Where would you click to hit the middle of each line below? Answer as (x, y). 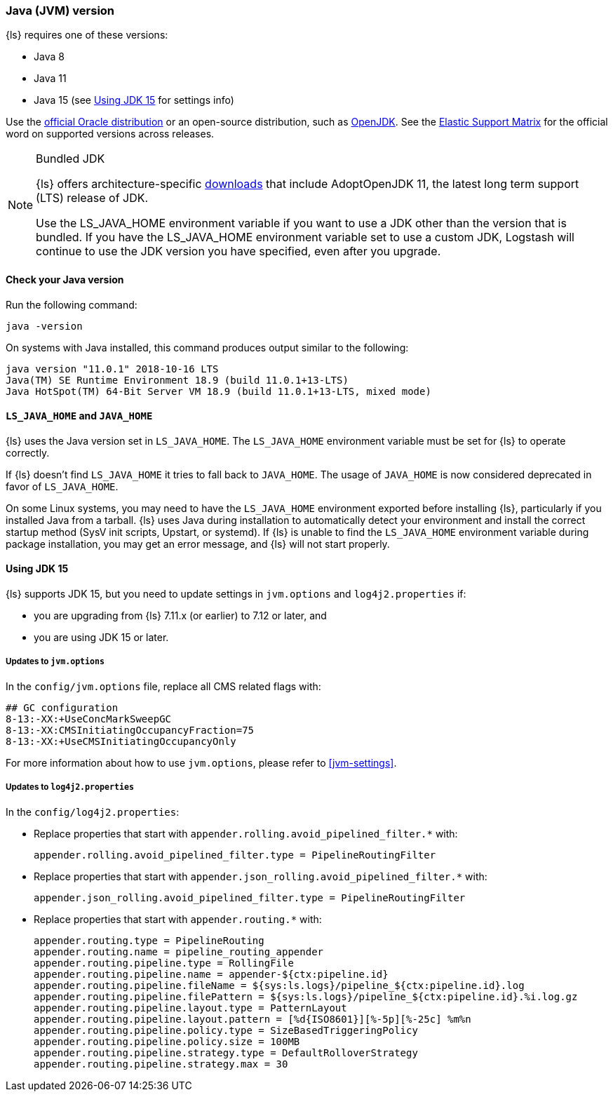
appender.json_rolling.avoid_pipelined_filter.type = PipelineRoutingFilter (250, 897)
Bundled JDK (70, 159)
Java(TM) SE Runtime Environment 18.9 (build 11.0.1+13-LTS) (177, 380)
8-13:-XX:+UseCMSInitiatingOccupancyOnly (121, 741)
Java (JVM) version (60, 11)
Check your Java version (65, 279)
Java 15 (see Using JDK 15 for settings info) (134, 100)
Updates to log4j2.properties (70, 787)
